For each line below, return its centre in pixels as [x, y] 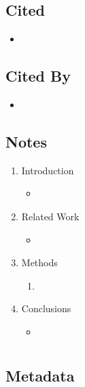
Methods [39, 262]
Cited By [38, 76]
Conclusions [46, 308]
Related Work [50, 216]
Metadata [40, 375]
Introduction [48, 170]
